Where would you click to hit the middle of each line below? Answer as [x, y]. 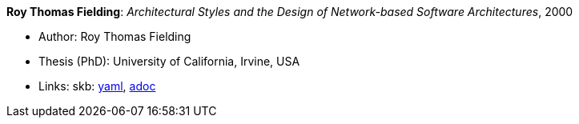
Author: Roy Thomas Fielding [115, 36]
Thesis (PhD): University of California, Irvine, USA [169, 61]
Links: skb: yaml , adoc [97, 86]
